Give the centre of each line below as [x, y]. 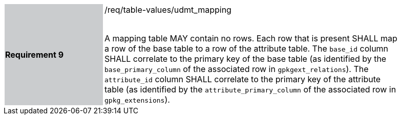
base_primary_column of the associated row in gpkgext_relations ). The [237, 69]
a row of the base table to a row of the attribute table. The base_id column [247, 49]
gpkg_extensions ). [137, 100]
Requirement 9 [35, 55]
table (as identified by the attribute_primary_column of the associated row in [250, 89]
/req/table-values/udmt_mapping [168, 10]
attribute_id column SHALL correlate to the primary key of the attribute [243, 79]
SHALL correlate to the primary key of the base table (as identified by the [246, 59]
